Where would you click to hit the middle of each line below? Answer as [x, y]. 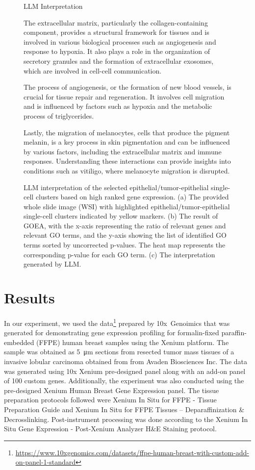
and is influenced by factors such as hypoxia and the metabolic [118, 106]
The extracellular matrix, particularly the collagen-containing [116, 22]
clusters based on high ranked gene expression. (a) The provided [132, 197]
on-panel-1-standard [46, 462]
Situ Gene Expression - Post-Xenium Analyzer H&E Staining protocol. [110, 429]
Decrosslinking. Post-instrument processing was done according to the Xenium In [126, 419]
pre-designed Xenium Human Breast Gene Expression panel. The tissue [112, 390]
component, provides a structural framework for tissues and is [116, 32]
